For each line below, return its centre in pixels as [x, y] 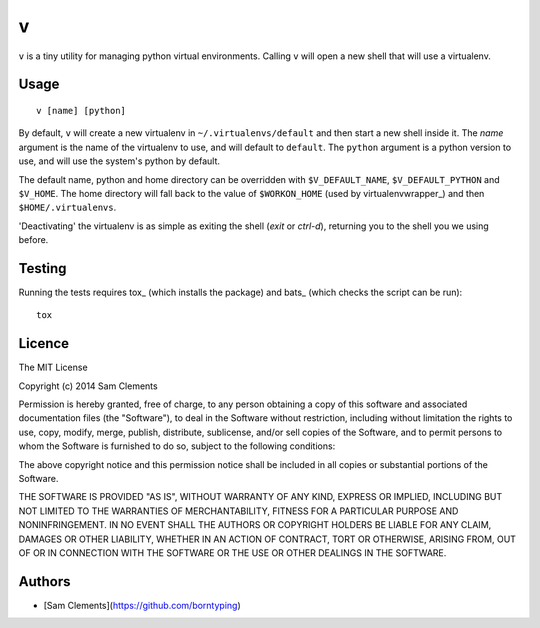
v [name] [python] [81, 110]
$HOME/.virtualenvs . [67, 207]
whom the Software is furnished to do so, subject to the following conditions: [177, 446]
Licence [44, 343]
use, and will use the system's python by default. [119, 161]
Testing [42, 268]
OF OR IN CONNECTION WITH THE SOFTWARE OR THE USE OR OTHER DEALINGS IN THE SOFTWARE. [232, 552]
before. [33, 240]
